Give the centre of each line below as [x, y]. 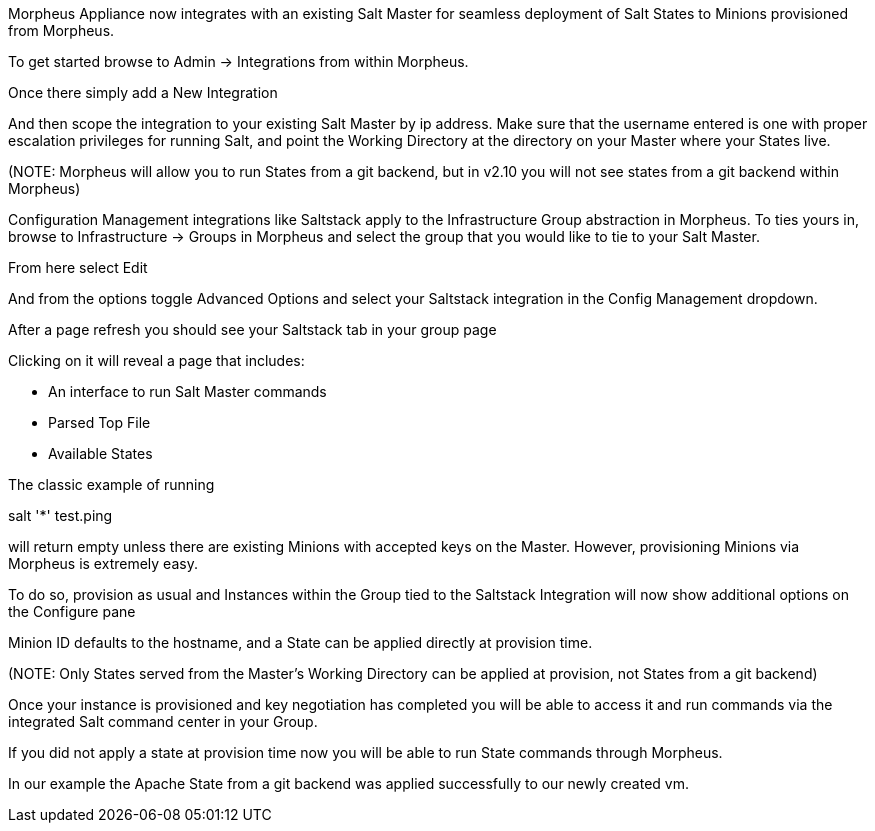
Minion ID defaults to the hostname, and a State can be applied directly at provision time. [300, 642]
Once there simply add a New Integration [143, 92]
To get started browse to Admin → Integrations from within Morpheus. [238, 61]
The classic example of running [111, 484]
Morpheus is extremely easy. [103, 563]
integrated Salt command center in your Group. [163, 721]
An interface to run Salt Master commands [187, 391]
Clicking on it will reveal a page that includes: [156, 360]
